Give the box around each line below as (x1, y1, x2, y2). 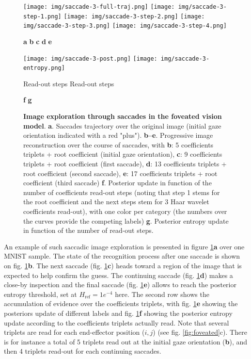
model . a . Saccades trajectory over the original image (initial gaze (23, 120, 221, 131)
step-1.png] (23, 13, 62, 20)
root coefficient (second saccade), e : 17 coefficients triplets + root (23, 168, 218, 178)
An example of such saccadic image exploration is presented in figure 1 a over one (4, 241, 245, 251)
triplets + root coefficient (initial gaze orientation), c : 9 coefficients (23, 149, 222, 159)
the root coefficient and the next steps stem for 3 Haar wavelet (23, 196, 209, 207)
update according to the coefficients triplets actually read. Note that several (4, 317, 229, 327)
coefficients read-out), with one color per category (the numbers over (23, 206, 227, 216)
